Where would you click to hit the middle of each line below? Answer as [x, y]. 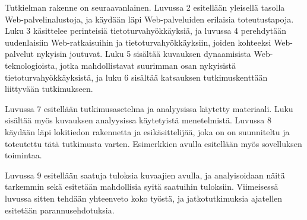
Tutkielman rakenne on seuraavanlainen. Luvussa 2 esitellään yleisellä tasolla [145, 7]
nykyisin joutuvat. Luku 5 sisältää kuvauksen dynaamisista [144, 54]
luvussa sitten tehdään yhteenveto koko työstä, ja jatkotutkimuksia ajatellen [144, 198]
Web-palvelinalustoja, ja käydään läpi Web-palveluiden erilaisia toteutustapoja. [149, 19]
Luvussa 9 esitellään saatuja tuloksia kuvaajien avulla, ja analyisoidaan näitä [145, 175]
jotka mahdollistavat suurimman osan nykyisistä [148, 65]
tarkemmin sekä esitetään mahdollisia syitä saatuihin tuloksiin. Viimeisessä [142, 186]
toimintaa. [23, 155]
